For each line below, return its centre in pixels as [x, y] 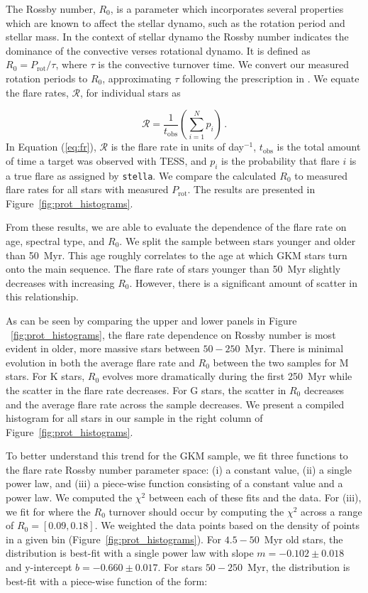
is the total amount [319, 147]
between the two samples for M [281, 362]
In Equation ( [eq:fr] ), [51, 147]
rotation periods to [47, 78]
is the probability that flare [280, 160]
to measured [321, 175]
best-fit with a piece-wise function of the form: [107, 581]
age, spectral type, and [55, 240]
